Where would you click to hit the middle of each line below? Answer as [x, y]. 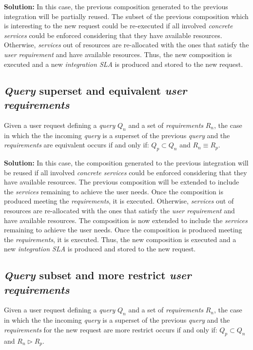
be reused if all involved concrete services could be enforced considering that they [126, 172]
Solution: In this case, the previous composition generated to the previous [116, 6]
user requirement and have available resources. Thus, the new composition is [118, 54]
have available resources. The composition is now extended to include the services [126, 220]
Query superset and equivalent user [96, 90]
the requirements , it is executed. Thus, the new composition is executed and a [120, 239]
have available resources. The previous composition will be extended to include [122, 182]
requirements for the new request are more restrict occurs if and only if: [111, 329]
